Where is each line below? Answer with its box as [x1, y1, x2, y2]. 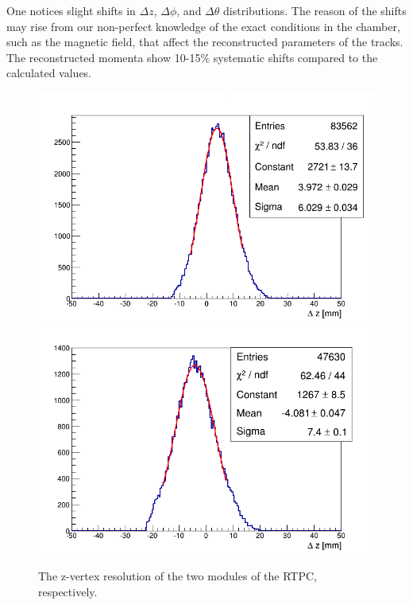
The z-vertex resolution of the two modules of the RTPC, [38, 568, 317, 584]
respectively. [38, 583, 98, 599]
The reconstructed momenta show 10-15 [6, 49, 201, 65]
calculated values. [6, 64, 92, 81]
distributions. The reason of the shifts [223, 2, 407, 18]
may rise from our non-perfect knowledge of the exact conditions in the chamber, [6, 18, 400, 34]
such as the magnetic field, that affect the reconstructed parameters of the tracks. [6, 33, 403, 50]
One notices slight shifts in [6, 2, 136, 18]
